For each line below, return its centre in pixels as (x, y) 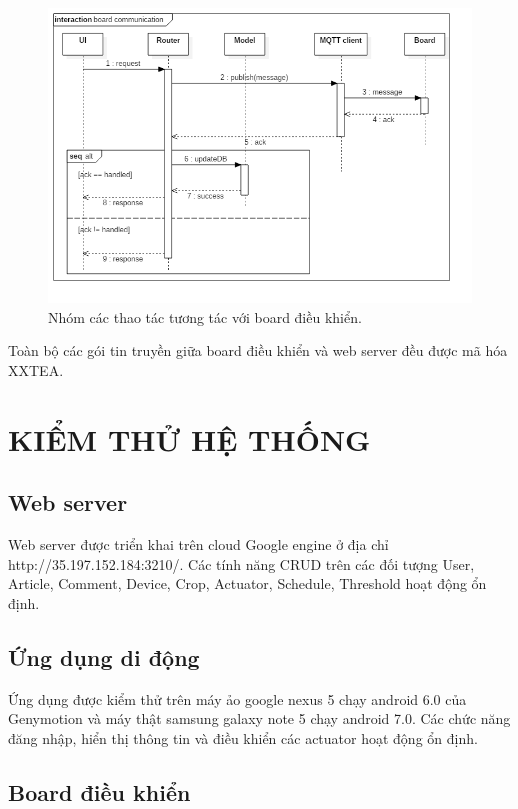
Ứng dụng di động (104, 656)
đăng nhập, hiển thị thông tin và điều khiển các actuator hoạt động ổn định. (243, 737)
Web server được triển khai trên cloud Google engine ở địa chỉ (198, 544)
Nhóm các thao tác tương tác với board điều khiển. (205, 316)
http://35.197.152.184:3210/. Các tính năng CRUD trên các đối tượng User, (241, 563)
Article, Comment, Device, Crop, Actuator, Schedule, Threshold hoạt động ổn (247, 583)
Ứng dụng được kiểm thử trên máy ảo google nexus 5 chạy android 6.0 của (237, 698)
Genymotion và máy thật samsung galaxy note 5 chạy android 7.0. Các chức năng (259, 718)
